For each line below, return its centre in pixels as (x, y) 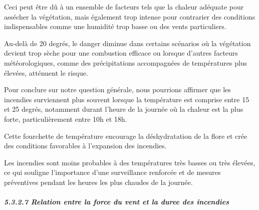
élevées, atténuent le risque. (46, 72)
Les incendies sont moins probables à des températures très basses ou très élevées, (130, 162)
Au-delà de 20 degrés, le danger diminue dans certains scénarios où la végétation (127, 43)
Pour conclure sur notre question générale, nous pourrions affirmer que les (117, 89)
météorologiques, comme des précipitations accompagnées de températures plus (126, 62)
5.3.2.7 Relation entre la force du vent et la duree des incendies (116, 202)
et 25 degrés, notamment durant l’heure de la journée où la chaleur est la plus (124, 109)
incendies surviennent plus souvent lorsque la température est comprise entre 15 (127, 99)
